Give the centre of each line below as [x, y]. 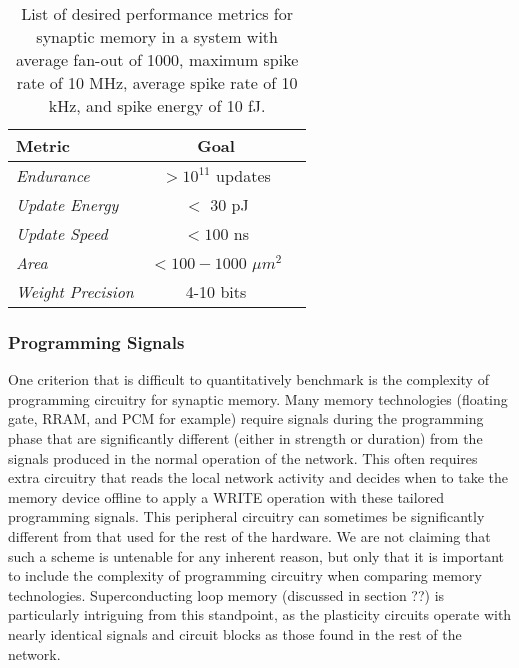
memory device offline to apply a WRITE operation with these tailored [226, 496]
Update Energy [67, 204]
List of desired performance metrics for [157, 13]
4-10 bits [216, 291]
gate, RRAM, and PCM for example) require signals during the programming [246, 418]
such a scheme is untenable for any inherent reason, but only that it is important [256, 555]
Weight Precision [75, 291]
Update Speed [62, 233]
